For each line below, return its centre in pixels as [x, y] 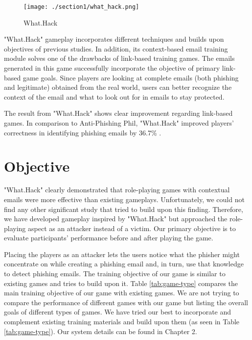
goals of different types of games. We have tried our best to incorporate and [118, 312]
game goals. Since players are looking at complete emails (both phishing [131, 77]
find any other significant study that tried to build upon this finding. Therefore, [124, 209]
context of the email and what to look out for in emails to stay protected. [114, 96]
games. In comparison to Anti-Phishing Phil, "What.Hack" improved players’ [119, 123]
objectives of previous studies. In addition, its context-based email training [116, 48]
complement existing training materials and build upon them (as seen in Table [122, 322]
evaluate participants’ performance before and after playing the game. [109, 238]
